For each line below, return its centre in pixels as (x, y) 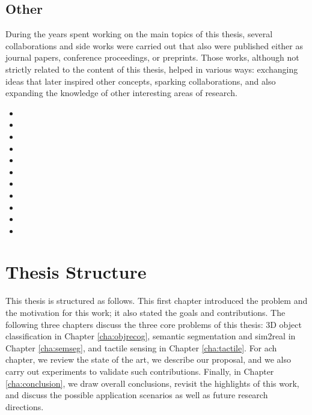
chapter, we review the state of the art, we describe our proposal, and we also (148, 359)
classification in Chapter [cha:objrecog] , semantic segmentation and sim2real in (151, 336)
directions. (25, 406)
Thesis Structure (76, 272)
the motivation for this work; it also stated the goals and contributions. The (145, 313)
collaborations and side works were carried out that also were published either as (154, 45)
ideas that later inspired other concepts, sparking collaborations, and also (141, 81)
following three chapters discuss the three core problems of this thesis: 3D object (154, 324)
